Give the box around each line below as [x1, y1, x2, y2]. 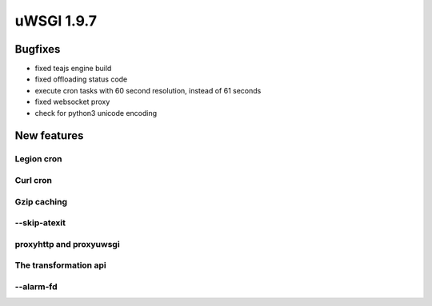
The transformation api [14, 260, 107, 271]
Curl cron [14, 174, 52, 185]
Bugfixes [14, 42, 61, 56]
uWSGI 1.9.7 [14, 12, 98, 30]
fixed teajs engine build [34, 64, 112, 74]
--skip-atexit [14, 217, 66, 229]
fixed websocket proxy [34, 97, 110, 107]
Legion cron [14, 153, 62, 165]
